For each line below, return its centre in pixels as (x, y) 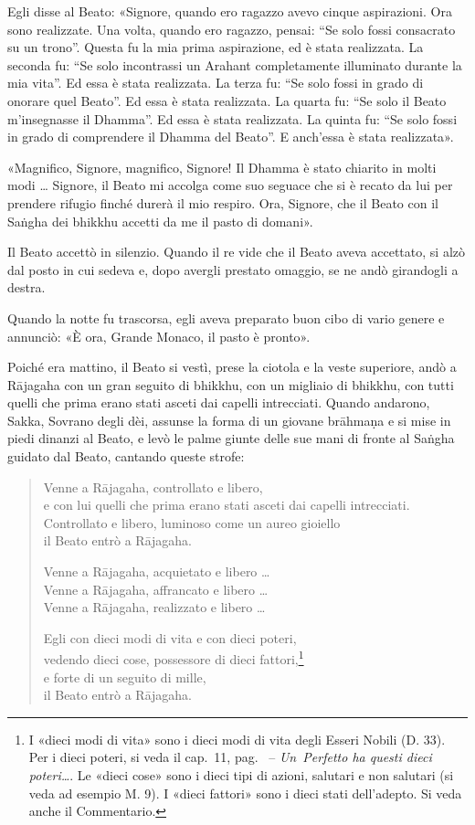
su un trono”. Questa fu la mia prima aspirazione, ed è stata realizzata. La (216, 47)
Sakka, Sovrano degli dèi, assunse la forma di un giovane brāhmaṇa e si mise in (229, 420)
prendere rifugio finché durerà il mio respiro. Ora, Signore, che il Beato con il (223, 202)
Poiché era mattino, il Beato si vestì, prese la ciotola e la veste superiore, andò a (232, 367)
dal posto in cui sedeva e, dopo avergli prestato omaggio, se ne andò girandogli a (233, 269)
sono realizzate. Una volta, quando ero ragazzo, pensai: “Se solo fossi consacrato (232, 29)
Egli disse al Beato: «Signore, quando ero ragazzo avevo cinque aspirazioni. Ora (230, 11)
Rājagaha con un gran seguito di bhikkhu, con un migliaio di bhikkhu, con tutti (231, 384)
